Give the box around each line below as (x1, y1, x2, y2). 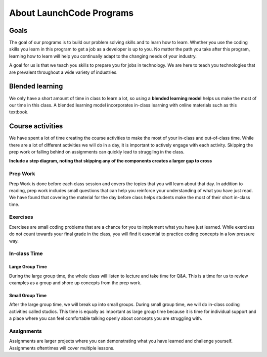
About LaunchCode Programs (9, 7, 133, 18)
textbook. (9, 109, 29, 115)
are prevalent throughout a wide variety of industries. (9, 69, 118, 75)
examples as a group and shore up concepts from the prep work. (9, 280, 142, 286)
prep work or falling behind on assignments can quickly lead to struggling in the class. (9, 149, 185, 154)
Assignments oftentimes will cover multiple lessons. (9, 345, 115, 351)
